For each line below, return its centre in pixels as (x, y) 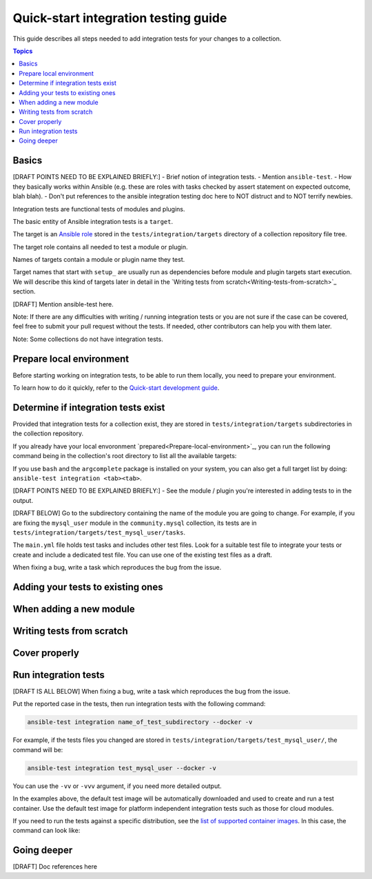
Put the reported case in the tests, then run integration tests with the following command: (139, 704)
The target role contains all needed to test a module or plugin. (100, 247)
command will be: (38, 749)
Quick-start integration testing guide (120, 18)
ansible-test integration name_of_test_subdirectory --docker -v (140, 722)
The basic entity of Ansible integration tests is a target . (93, 221)
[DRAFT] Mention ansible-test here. (63, 304)
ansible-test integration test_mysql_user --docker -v (122, 768)
